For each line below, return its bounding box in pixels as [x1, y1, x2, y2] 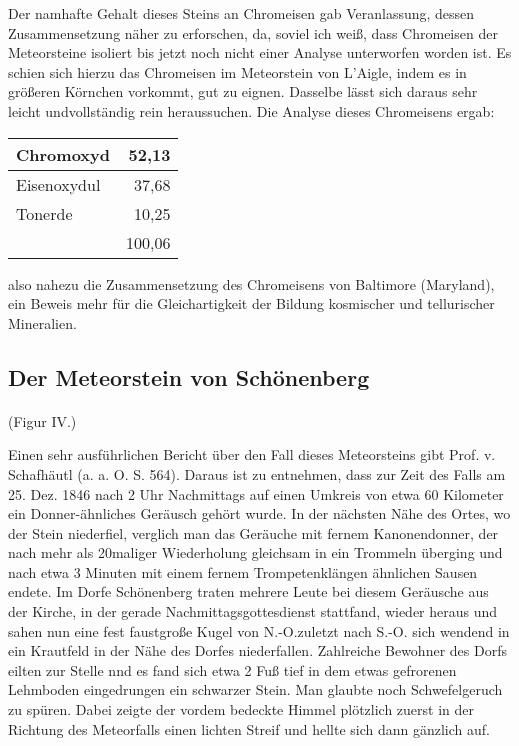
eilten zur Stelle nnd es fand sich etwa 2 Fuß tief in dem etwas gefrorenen [8, 659, 457, 680]
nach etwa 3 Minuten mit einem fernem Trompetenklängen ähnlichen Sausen [8, 561, 478, 582]
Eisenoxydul [16, 172, 101, 196]
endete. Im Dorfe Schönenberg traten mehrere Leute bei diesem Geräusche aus [8, 581, 489, 602]
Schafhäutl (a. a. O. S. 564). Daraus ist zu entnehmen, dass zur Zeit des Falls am [8, 463, 506, 484]
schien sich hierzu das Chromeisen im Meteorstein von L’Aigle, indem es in [8, 61, 467, 82]
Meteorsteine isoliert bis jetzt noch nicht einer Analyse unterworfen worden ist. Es [8, 42, 512, 63]
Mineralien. [8, 312, 77, 333]
